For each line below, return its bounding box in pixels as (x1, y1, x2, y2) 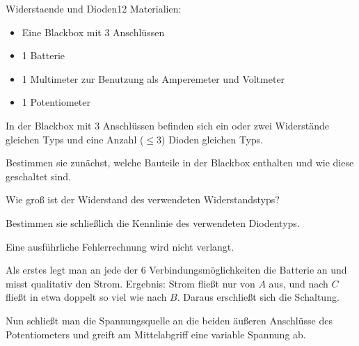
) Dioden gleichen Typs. (161, 132, 264, 146)
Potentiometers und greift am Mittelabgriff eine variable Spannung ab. (6, 327, 306, 341)
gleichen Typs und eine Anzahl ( (6, 132, 144, 146)
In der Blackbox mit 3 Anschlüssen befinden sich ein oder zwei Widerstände (6, 118, 330, 132)
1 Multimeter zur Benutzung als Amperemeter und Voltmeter (22, 71, 285, 86)
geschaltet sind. (6, 168, 71, 183)
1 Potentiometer (22, 95, 91, 109)
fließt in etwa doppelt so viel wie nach (6, 290, 167, 304)
